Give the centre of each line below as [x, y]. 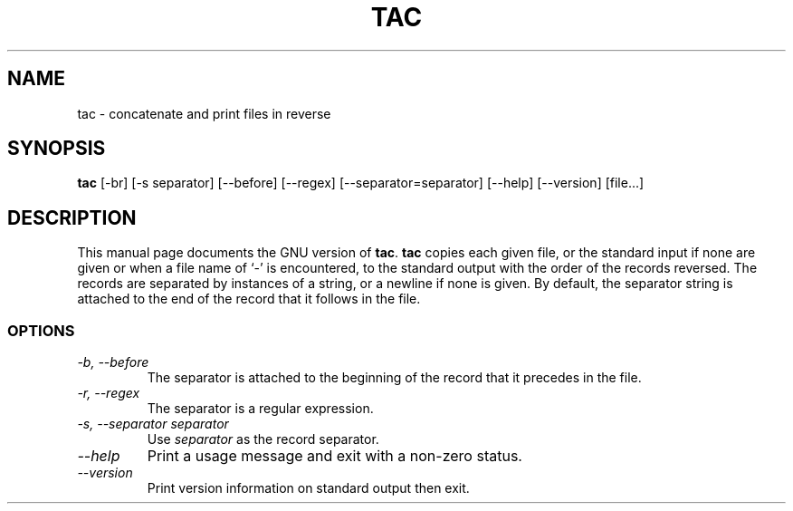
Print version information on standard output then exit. [308, 488]
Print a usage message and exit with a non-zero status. [334, 456]
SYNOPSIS [57, 149]
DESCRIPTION [72, 217]
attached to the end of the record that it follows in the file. [249, 299]
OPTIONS [41, 330]
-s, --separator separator [153, 424]
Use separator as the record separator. [263, 439]
